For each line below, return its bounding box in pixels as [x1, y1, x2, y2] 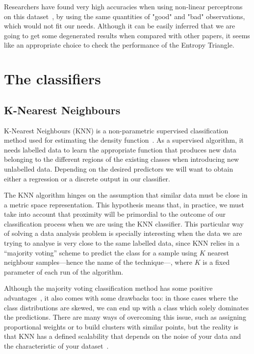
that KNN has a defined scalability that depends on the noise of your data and [4, 331, 241, 341]
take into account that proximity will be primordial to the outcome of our [4, 209, 226, 219]
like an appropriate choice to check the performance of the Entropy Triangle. [4, 40, 234, 50]
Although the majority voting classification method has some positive [4, 283, 213, 293]
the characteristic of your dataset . [4, 341, 109, 351]
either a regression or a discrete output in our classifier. [4, 173, 170, 183]
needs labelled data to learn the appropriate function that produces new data [4, 144, 236, 154]
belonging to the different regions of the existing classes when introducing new [4, 154, 239, 164]
